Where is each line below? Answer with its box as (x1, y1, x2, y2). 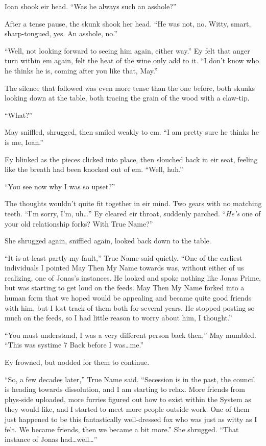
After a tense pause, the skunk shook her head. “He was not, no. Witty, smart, (5, 18, 251, 29)
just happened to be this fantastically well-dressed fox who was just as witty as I (5, 414, 257, 424)
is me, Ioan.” (5, 136, 43, 147)
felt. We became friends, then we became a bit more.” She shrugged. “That (5, 424, 239, 434)
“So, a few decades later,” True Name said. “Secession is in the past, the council (5, 374, 255, 384)
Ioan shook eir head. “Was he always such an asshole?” (5, 1, 177, 11)
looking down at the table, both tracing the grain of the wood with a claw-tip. (5, 92, 250, 103)
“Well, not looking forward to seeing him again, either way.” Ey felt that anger (5, 45, 250, 56)
